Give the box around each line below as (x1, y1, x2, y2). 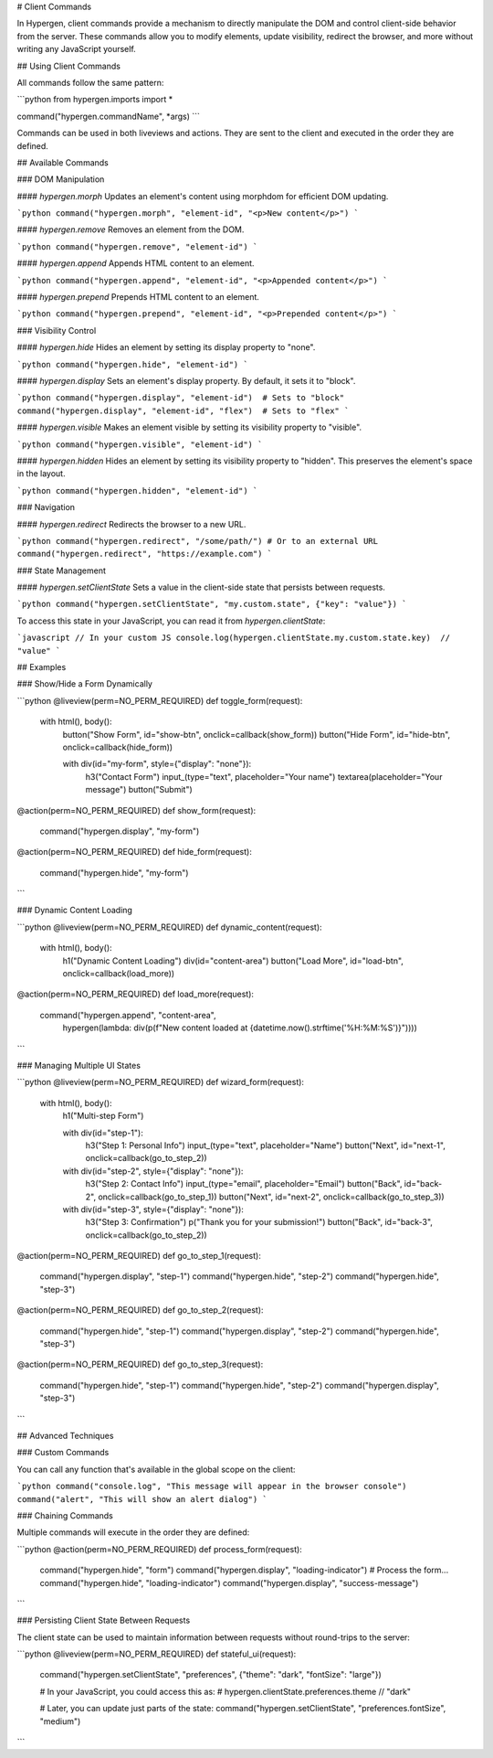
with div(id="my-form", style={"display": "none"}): (62, 759, 252, 770)
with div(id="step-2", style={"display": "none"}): (62, 1166, 244, 1177)
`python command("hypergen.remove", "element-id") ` (16, 241, 258, 251)
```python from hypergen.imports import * (16, 94, 173, 105)
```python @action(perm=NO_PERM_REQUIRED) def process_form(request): (16, 1543, 303, 1554)
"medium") (39, 1715, 81, 1727)
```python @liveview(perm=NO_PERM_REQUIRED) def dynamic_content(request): (16, 922, 323, 932)
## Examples (16, 662, 67, 673)
